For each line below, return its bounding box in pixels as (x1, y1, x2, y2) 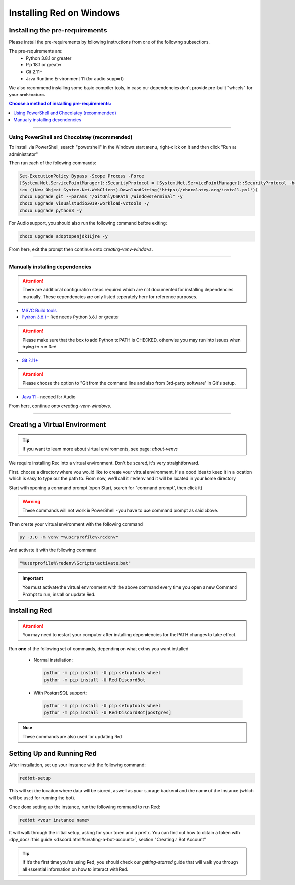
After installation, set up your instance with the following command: (9, 762, 146, 768)
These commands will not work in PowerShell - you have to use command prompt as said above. (22, 507, 219, 513)
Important (22, 575, 44, 581)
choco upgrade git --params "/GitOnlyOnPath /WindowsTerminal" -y (19, 194, 183, 199)
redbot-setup (19, 775, 51, 781)
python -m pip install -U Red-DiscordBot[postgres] (44, 709, 172, 715)
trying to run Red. (22, 344, 58, 349)
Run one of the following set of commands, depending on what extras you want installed (9, 645, 189, 652)
